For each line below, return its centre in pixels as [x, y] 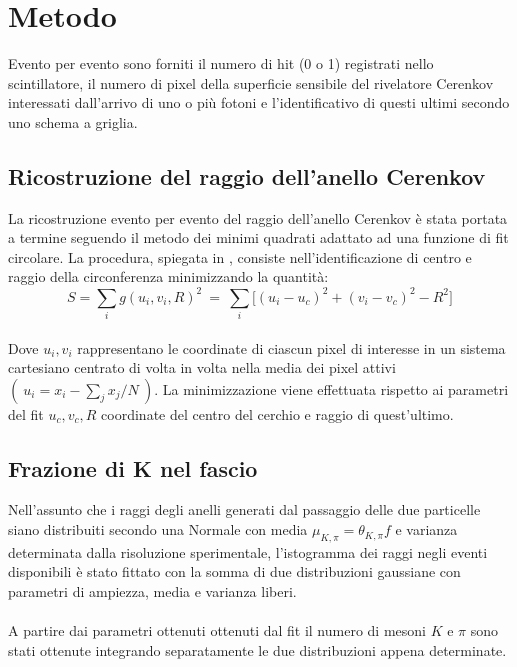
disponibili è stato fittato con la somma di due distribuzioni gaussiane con [234, 571]
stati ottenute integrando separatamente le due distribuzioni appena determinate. [257, 649]
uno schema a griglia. [73, 121]
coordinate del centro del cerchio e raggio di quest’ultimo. [277, 413]
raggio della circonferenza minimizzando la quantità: [168, 276]
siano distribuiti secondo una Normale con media [158, 529]
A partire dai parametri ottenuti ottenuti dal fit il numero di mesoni [217, 630]
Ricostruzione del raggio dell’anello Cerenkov [247, 175]
